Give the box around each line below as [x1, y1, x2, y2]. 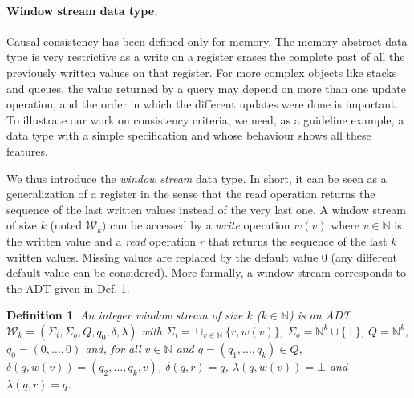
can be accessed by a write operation [110, 217, 290, 234]
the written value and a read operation [6, 232, 197, 249]
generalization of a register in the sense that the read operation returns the [6, 185, 375, 202]
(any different [331, 248, 397, 265]
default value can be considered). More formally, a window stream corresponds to [6, 264, 406, 281]
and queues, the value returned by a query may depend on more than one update [6, 79, 407, 96]
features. [6, 142, 48, 159]
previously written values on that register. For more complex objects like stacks [6, 63, 397, 80]
